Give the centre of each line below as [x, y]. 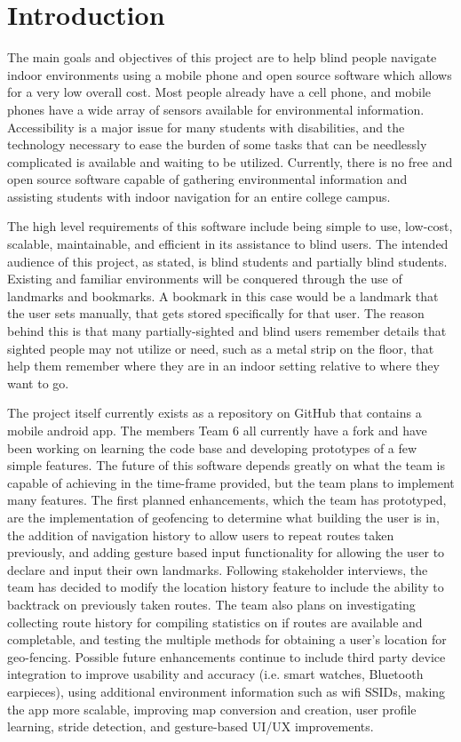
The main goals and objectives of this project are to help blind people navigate [222, 57]
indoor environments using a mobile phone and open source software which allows [230, 74]
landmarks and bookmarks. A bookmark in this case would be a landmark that [223, 295]
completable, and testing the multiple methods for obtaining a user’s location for [227, 639]
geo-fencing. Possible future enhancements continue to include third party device [227, 656]
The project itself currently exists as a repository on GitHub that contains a [215, 413]
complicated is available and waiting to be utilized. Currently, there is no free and [230, 161]
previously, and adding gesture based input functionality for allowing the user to [226, 552]
